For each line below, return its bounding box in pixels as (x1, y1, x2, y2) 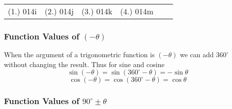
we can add (179, 49, 214, 60)
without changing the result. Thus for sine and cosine (4, 59, 165, 69)
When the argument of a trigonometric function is (4, 49, 155, 60)
